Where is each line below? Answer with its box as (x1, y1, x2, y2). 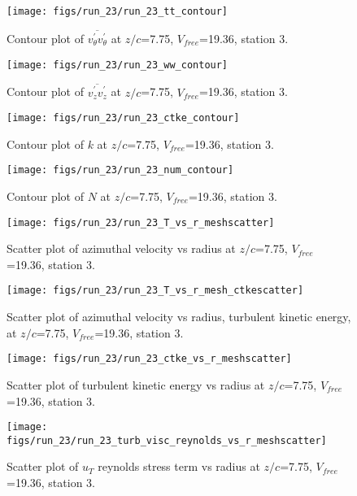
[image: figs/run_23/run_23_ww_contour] (7, 59, 229, 71)
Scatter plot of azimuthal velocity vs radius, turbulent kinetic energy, (7, 308, 351, 325)
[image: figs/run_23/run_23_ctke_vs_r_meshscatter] (7, 353, 292, 365)
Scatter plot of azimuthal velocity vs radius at (7, 240, 236, 257)
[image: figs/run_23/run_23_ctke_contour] (7, 112, 240, 124)
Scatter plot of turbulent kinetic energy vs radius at (7, 376, 265, 393)
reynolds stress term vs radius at (98, 458, 260, 475)
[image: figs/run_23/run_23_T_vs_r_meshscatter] (7, 216, 275, 228)
